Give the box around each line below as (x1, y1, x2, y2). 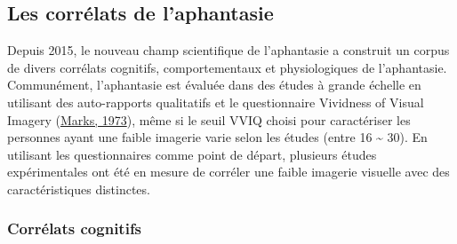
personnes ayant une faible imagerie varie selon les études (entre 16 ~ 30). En (7, 128, 428, 146)
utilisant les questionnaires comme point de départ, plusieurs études (7, 145, 377, 163)
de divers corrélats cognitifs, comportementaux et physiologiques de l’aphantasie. (7, 58, 447, 76)
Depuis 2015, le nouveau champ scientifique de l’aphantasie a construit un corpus (7, 41, 450, 59)
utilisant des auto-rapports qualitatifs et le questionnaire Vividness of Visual (7, 92, 424, 111)
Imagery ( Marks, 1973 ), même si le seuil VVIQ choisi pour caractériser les (7, 110, 411, 129)
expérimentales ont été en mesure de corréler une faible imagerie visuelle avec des (7, 162, 450, 181)
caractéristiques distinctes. (7, 179, 150, 198)
